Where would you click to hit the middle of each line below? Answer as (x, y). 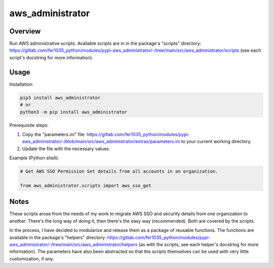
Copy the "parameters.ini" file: (54, 134)
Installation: (22, 84)
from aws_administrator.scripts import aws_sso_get (86, 186)
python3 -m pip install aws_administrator (74, 112)
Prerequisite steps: (29, 125)
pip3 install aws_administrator (60, 97)
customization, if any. (32, 258)
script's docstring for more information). (51, 57)
